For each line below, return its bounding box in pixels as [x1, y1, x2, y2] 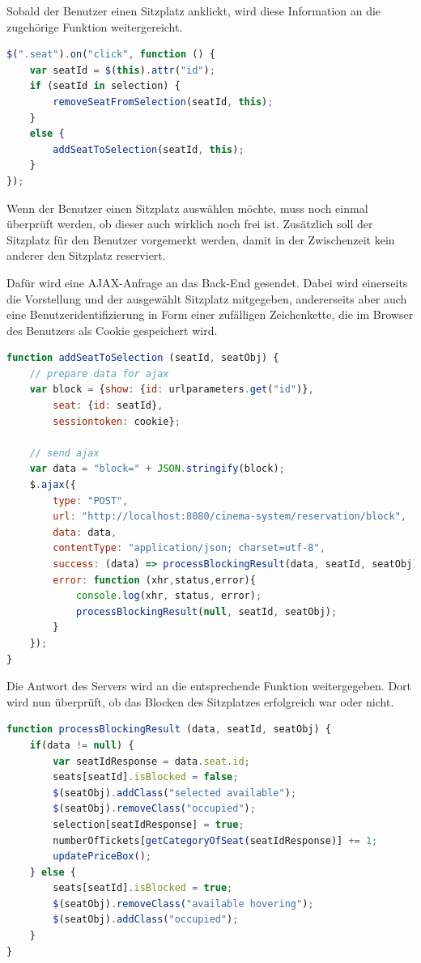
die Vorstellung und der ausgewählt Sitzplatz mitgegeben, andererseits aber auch [6, 290, 407, 307]
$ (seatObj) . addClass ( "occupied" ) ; [53, 914, 239, 926]
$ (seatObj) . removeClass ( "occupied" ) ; [53, 803, 256, 815]
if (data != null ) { [29, 739, 134, 751]
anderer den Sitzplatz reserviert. [6, 247, 166, 264]
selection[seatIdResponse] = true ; [53, 818, 245, 830]
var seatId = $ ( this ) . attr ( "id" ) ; [29, 64, 215, 76]
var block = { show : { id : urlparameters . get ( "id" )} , [29, 384, 314, 396]
